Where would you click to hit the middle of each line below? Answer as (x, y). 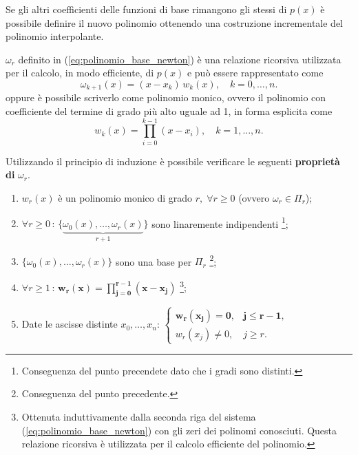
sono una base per (154, 261)
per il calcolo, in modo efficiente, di (80, 73)
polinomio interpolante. (55, 36)
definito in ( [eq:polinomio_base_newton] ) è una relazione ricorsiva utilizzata (180, 59)
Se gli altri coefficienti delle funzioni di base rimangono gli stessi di (146, 9)
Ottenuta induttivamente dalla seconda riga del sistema (139, 417)
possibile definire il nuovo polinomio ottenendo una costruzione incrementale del (174, 22)
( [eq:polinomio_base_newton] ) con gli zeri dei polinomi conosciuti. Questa (179, 430)
